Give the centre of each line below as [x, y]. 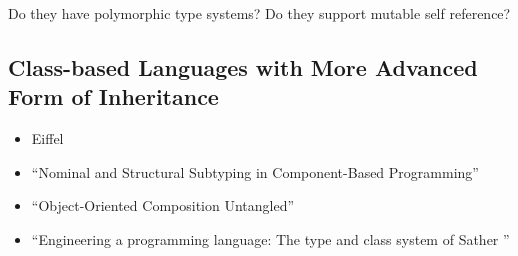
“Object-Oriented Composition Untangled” [163, 205]
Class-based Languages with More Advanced [243, 66]
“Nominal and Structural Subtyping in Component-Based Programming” [255, 171]
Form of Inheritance [113, 96]
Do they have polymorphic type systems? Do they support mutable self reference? [259, 13]
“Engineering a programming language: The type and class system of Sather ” [270, 238]
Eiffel [47, 138]
